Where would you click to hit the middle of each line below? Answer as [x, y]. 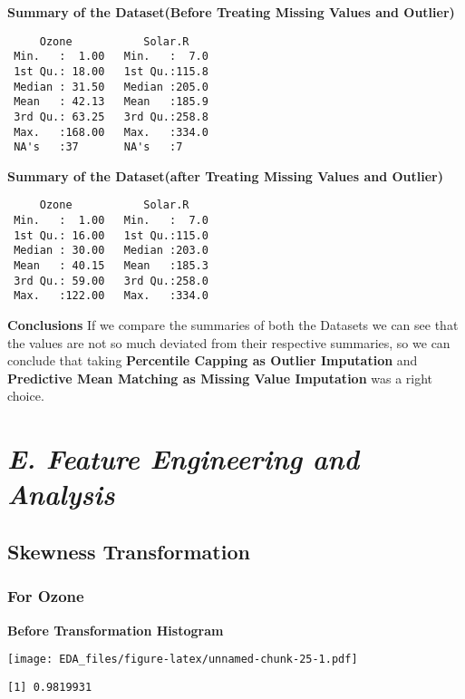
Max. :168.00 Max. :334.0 [111, 132]
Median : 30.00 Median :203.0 [111, 251]
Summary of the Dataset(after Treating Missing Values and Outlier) [225, 175]
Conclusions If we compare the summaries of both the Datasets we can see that [233, 325]
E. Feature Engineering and [184, 459]
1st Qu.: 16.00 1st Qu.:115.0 [111, 235]
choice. [26, 396]
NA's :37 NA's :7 [98, 147]
